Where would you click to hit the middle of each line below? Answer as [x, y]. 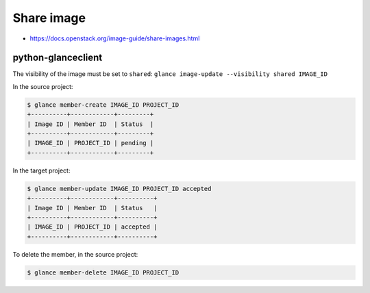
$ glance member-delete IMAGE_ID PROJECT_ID [103, 272]
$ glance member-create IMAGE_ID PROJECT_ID [103, 105]
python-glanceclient [58, 58]
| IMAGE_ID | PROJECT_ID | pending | [90, 143]
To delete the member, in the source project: [75, 254]
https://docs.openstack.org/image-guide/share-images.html [115, 38]
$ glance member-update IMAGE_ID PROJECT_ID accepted [119, 189]
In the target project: [41, 170]
